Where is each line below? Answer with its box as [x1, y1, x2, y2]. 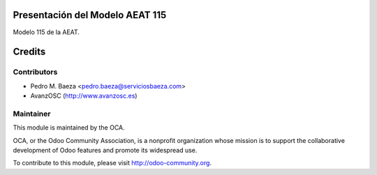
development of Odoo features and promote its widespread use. [13, 146, 198, 154]
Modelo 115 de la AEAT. [13, 28, 80, 36]
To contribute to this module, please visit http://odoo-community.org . [13, 159, 212, 167]
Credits [13, 46, 46, 58]
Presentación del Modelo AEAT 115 [13, 9, 167, 21]
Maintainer [13, 109, 51, 119]
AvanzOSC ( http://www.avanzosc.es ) [30, 91, 138, 100]
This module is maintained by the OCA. [13, 123, 125, 132]
